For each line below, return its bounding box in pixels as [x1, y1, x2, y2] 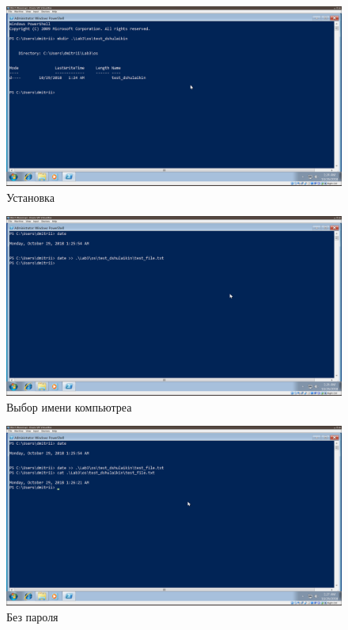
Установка [6, 188, 55, 205]
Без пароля [6, 608, 59, 624]
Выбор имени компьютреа [6, 398, 132, 415]
